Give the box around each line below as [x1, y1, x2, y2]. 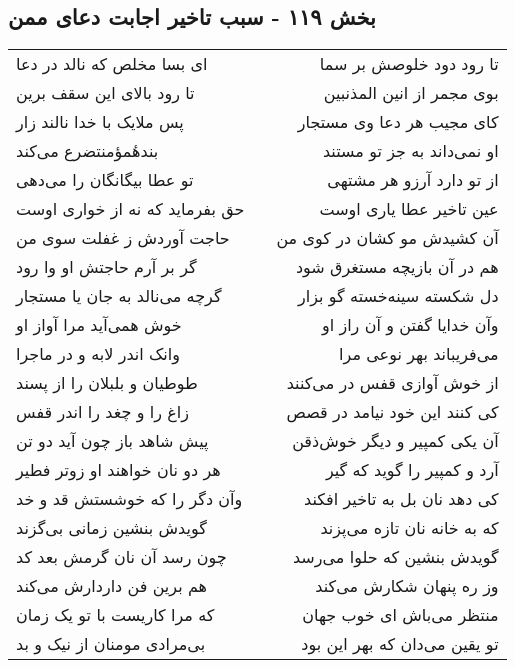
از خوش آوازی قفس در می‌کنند [286, 371, 499, 395]
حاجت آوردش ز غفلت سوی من [16, 226, 230, 250]
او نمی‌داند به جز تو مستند [322, 139, 499, 163]
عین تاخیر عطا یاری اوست [319, 197, 499, 221]
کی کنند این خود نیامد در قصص [286, 400, 499, 424]
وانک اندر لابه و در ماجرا [16, 342, 180, 366]
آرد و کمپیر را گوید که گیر [325, 458, 499, 482]
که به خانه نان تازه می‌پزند [320, 516, 499, 540]
